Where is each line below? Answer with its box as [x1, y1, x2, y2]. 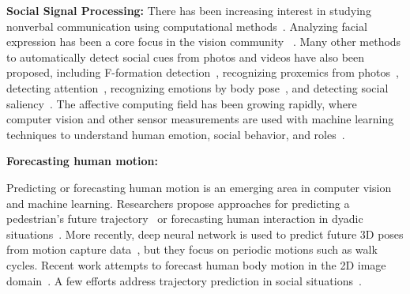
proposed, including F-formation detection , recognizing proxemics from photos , [6, 64, 399, 81]
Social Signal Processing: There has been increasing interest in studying [6, 2, 371, 18]
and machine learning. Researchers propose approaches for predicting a [6, 194, 350, 211]
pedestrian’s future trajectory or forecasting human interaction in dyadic [6, 210, 363, 227]
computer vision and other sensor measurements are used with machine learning [6, 111, 394, 127]
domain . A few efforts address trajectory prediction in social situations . [6, 272, 362, 288]
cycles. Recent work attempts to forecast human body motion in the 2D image [6, 256, 386, 273]
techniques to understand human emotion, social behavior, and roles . [6, 126, 345, 142]
